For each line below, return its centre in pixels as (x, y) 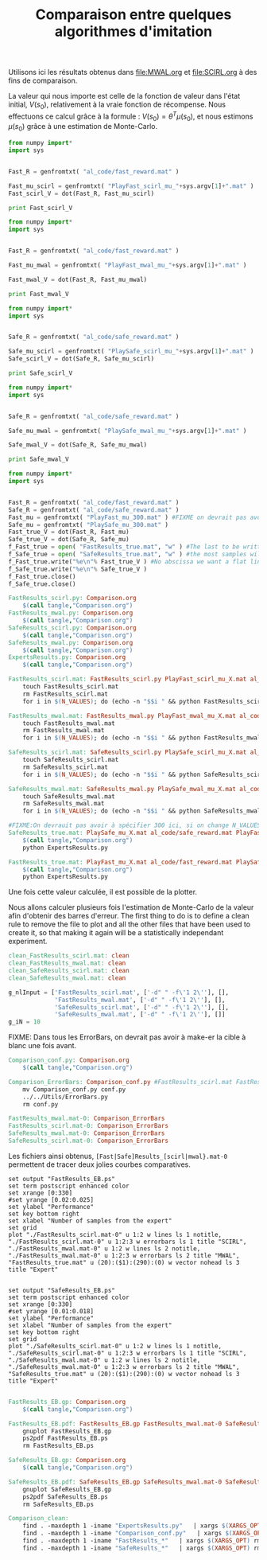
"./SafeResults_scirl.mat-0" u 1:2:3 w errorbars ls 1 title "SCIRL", (128, 1353)
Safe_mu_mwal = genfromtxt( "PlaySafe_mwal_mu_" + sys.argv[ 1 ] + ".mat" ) (128, 431)
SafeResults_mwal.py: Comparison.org (71, 642)
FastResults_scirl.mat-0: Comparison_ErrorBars (89, 1126)
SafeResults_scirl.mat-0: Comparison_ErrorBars (89, 1141)
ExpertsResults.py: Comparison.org (67, 657)
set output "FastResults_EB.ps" (62, 1179)
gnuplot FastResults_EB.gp (67, 1431)
